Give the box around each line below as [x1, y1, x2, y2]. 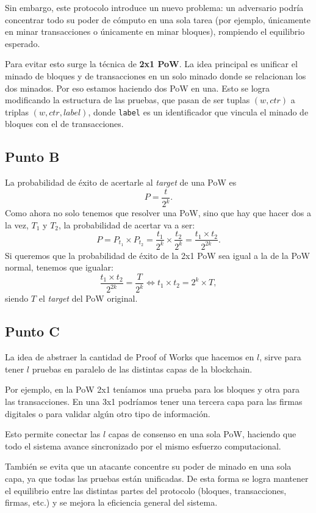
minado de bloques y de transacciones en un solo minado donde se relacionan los [5, 69, 306, 82]
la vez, [5, 218, 29, 231]
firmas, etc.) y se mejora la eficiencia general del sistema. [5, 496, 218, 509]
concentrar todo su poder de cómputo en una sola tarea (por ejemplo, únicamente [5, 13, 311, 26]
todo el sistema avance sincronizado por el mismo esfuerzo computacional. [5, 439, 281, 452]
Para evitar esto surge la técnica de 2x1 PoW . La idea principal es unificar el [5, 57, 298, 70]
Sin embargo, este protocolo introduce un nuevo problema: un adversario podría [5, 1, 304, 13]
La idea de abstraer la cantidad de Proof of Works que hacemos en [5, 351, 254, 363]
